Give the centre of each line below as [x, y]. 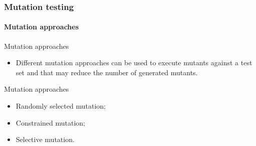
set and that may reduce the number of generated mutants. [107, 72]
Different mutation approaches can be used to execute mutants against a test [134, 63]
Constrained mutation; [50, 122]
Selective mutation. [45, 139]
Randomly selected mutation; [61, 106]
